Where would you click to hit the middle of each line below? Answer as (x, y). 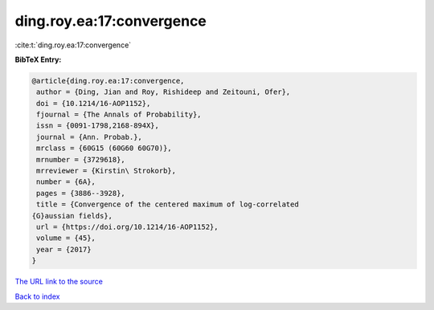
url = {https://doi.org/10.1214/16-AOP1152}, (127, 227)
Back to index (37, 296)
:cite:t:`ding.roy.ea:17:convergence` (73, 45)
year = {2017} (64, 249)
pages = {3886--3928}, (81, 193)
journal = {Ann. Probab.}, (89, 137)
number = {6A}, (66, 182)
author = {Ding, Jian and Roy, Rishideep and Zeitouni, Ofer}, (164, 92)
